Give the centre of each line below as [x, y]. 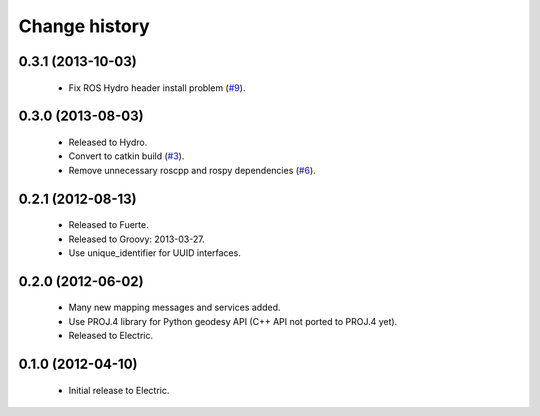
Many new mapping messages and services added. [174, 307]
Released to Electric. [111, 336]
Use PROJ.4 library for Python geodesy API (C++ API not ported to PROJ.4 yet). [233, 321]
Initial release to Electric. [119, 390]
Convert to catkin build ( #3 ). [126, 156]
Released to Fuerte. [108, 225]
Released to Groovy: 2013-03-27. [136, 239]
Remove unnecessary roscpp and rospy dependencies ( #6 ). [192, 170]
